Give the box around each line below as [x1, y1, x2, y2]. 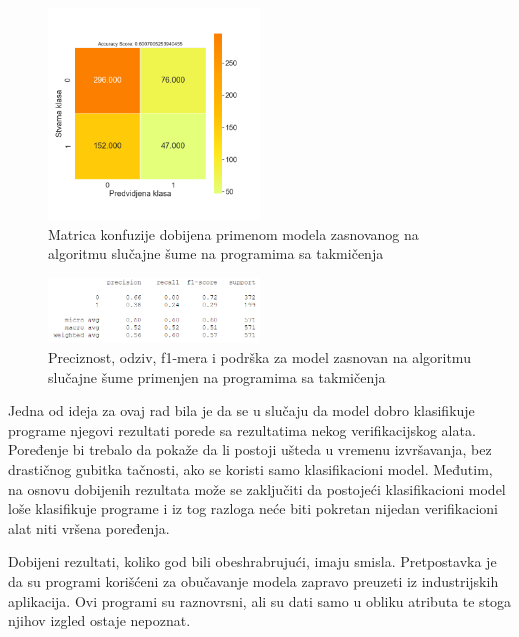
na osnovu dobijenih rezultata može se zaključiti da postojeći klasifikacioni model [8, 478, 506, 499]
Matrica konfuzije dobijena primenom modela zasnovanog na [48, 223, 419, 244]
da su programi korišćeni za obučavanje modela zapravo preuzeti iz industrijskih [8, 571, 499, 592]
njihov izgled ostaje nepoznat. [8, 610, 191, 631]
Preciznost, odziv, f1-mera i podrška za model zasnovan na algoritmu [48, 347, 471, 368]
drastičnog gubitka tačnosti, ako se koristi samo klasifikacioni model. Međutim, [8, 459, 493, 480]
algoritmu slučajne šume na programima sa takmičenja [48, 243, 384, 264]
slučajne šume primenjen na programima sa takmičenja [48, 366, 386, 387]
